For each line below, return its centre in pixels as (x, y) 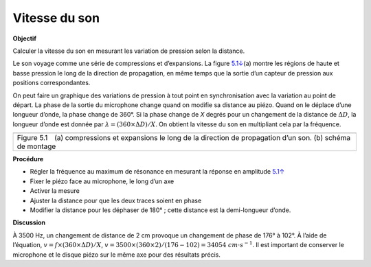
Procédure (28, 159)
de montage (36, 146)
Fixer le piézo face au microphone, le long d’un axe (102, 181)
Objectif (25, 38)
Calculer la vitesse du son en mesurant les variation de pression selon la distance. (129, 51)
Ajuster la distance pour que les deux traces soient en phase (116, 200)
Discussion (29, 222)
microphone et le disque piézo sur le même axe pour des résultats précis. (117, 255)
